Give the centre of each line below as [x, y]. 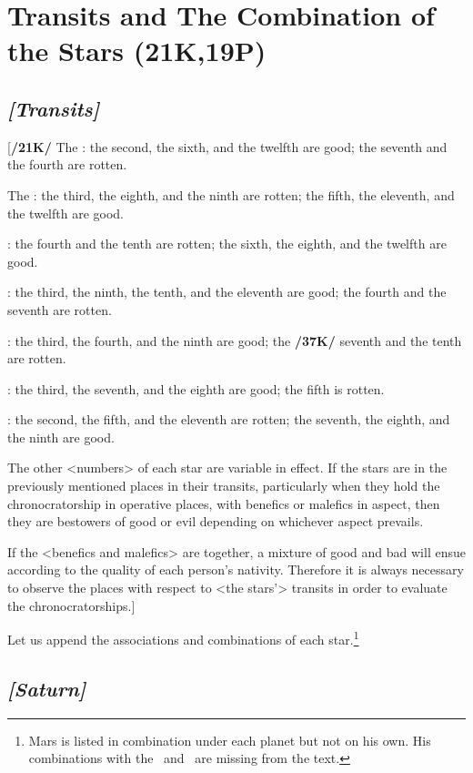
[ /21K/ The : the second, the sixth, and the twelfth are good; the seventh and [227, 146]
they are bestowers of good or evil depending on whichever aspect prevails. [216, 521]
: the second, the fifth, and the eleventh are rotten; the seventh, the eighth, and [229, 419]
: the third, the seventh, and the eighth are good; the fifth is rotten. [196, 388]
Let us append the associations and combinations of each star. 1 [183, 638]
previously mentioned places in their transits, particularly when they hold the [224, 486]
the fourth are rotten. [67, 164]
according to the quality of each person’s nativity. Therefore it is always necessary [236, 570]
